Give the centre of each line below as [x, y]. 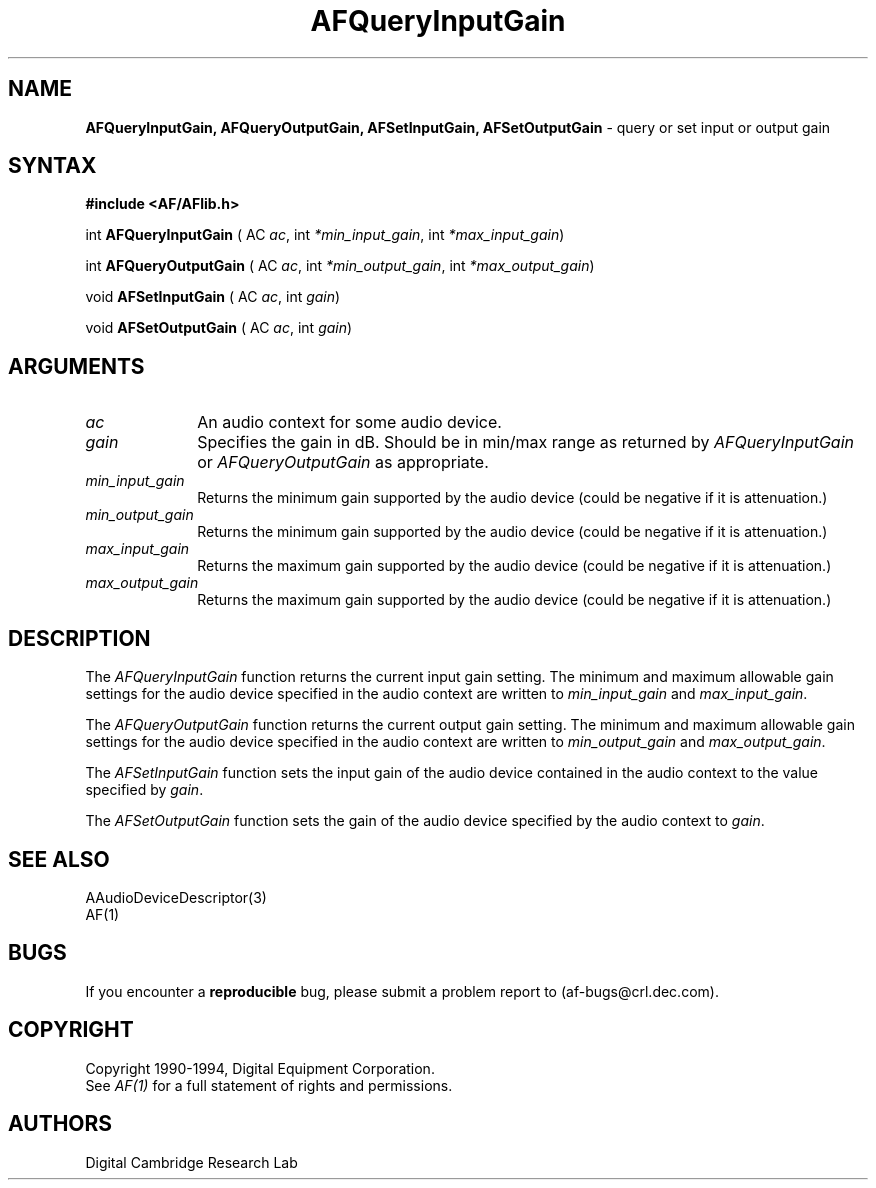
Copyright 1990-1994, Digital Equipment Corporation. [260, 1068]
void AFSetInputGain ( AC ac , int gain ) [213, 297]
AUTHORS [60, 1124]
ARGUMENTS [76, 366]
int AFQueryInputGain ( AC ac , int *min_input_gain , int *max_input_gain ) [325, 235]
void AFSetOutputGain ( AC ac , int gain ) [219, 328]
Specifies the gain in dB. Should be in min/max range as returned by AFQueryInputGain [526, 442]
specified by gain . [144, 790]
